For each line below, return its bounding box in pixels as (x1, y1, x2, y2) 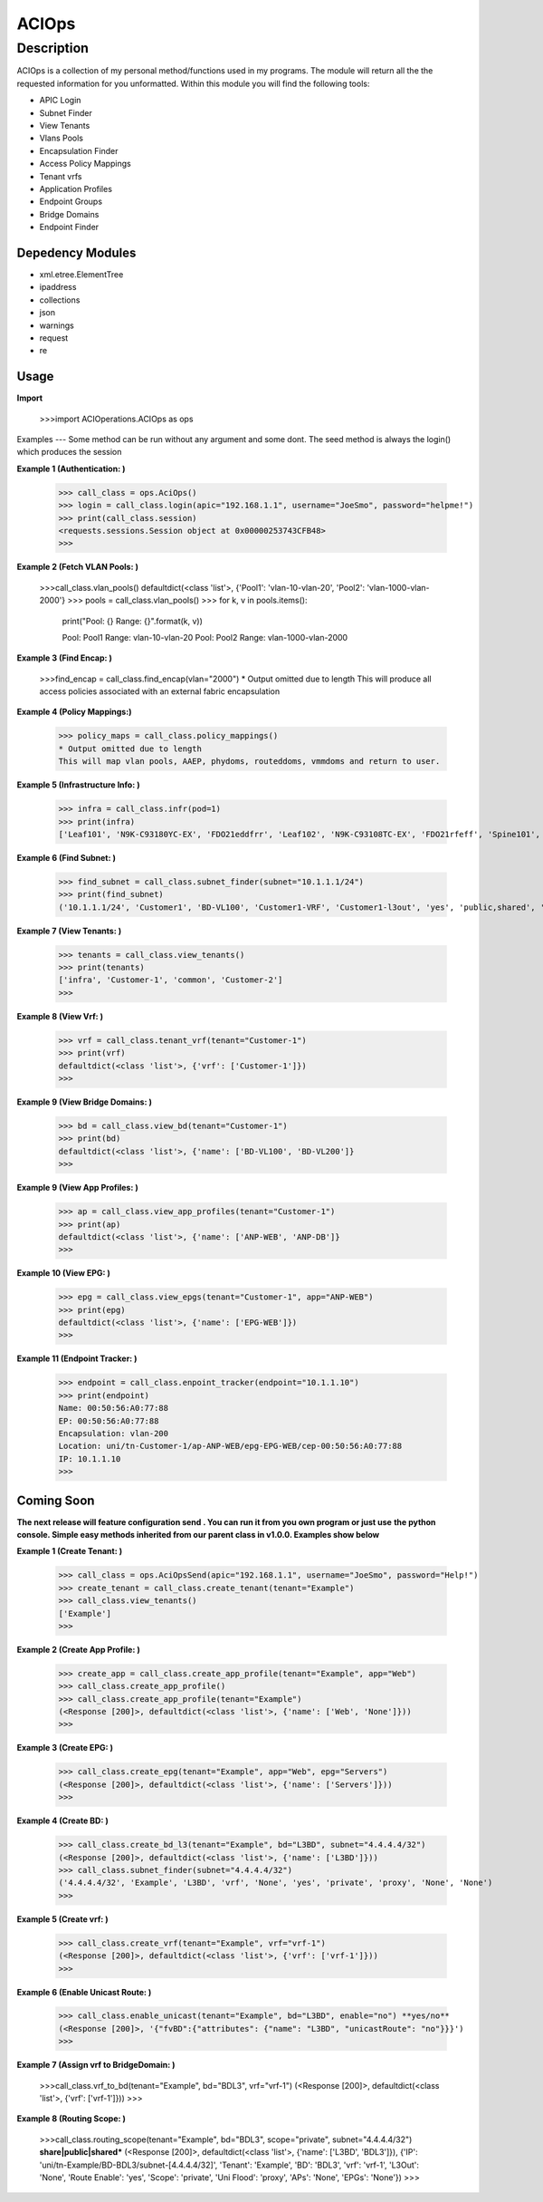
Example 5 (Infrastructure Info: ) (16, 779, 140, 790)
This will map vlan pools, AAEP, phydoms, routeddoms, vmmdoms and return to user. (58, 757, 441, 767)
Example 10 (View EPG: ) (16, 1268, 110, 1279)
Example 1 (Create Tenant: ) (16, 1546, 122, 1557)
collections (39, 295, 81, 305)
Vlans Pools (39, 132, 83, 144)
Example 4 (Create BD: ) (16, 1815, 109, 1826)
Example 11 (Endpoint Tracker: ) (16, 1353, 138, 1364)
